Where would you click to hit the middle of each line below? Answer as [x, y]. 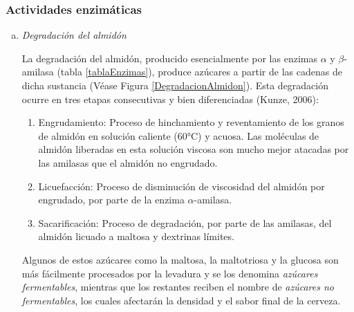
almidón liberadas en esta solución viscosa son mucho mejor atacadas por [194, 149]
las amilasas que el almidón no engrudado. [128, 162]
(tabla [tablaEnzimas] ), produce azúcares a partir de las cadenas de [199, 72]
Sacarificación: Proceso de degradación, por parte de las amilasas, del [185, 222]
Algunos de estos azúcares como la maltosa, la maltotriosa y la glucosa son [180, 259]
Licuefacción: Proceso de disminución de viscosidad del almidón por [181, 186]
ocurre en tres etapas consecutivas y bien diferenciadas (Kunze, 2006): [170, 99]
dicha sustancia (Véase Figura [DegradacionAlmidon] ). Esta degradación [175, 85]
